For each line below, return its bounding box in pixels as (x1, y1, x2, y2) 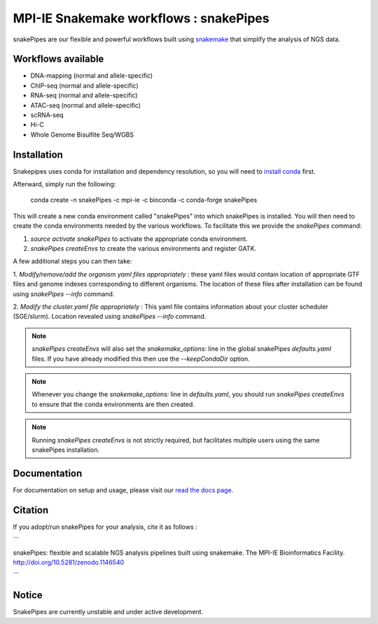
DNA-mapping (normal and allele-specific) (30, 71, 153, 80)
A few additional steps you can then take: (13, 257, 132, 265)
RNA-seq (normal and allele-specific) (30, 91, 138, 99)
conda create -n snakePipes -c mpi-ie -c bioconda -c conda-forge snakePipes (30, 196, 258, 204)
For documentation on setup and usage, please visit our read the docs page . (13, 485, 234, 494)
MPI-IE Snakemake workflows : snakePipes (13, 11, 269, 26)
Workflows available (13, 53, 104, 65)
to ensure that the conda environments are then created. (31, 400, 195, 408)
